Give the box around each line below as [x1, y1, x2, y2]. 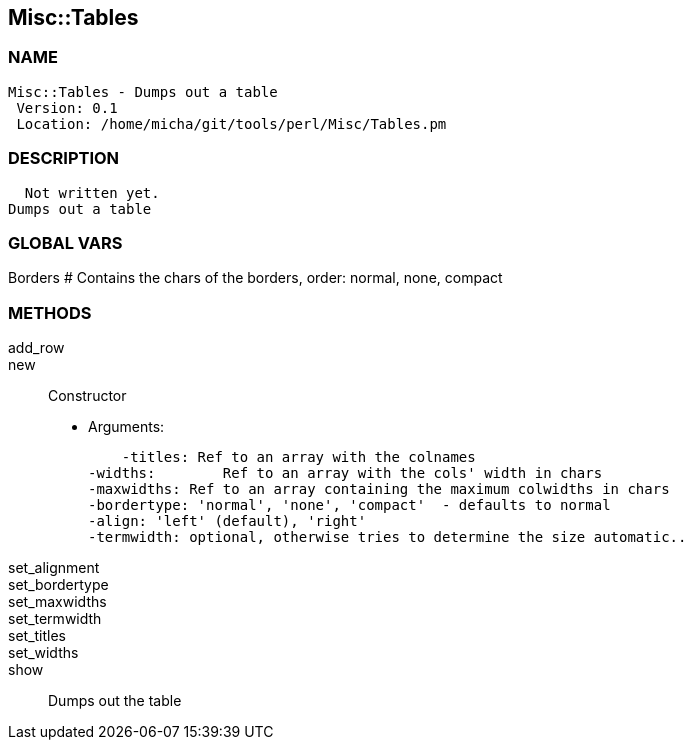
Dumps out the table [48, 692, 182, 710]
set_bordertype [8, 576, 109, 594]
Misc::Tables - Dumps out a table [8, 83, 278, 100]
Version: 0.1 [16, 99, 118, 116]
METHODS [8, 302, 92, 323]
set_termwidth [8, 610, 102, 628]
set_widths [8, 644, 79, 662]
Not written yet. [24, 184, 160, 201]
